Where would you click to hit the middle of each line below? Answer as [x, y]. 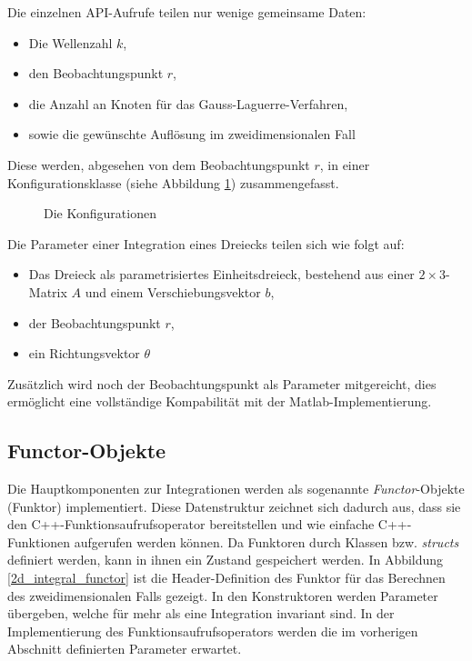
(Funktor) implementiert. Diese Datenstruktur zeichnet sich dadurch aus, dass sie [234, 506]
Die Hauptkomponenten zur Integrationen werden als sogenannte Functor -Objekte [236, 489]
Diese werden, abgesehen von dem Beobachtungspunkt [159, 164]
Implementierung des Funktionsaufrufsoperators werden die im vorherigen [213, 631]
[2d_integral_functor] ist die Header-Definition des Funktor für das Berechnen [226, 578]
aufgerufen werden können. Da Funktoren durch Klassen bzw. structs [266, 541]
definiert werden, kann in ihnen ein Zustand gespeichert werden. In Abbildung [226, 560]
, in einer [345, 164]
